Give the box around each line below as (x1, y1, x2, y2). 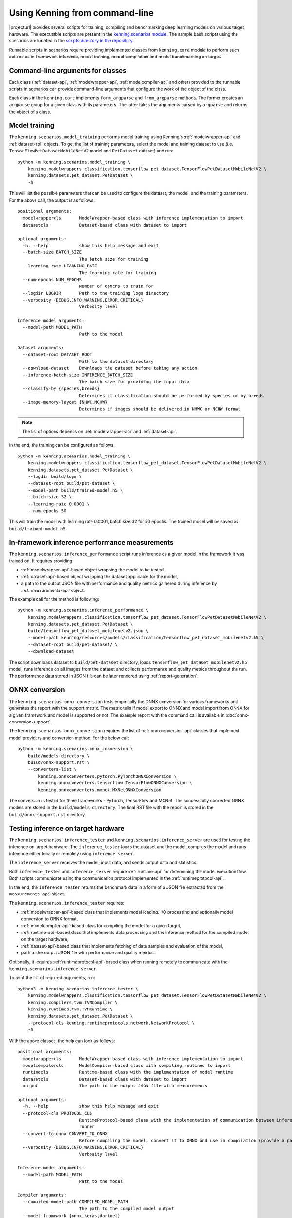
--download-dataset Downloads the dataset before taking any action (22, 365, 198, 371)
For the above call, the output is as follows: (9, 197, 95, 203)
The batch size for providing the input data (79, 379, 190, 384)
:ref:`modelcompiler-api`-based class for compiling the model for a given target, (21, 922, 182, 928)
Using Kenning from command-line (9, 7, 154, 18)
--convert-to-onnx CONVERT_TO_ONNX (22, 1131, 108, 1136)
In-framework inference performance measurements (9, 538, 174, 547)
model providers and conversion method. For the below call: (9, 735, 130, 741)
